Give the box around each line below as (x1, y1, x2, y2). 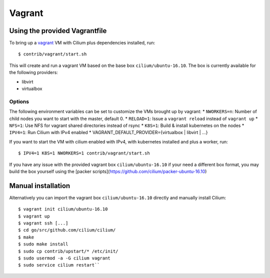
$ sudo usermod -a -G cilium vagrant (18, 255, 111, 261)
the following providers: (9, 69, 58, 75)
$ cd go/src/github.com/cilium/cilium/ (18, 227, 116, 233)
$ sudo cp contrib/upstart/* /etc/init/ (18, 248, 118, 254)
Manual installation (9, 181, 70, 190)
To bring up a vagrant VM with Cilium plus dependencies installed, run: (9, 40, 155, 46)
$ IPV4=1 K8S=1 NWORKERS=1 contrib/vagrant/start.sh (18, 150, 150, 156)
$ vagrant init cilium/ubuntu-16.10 (18, 206, 108, 212)
